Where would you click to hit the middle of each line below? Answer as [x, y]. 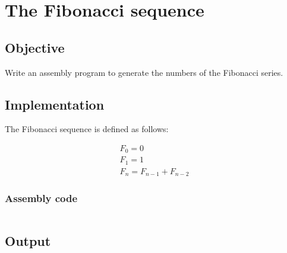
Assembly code [41, 198]
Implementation [55, 104]
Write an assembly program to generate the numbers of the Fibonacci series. [144, 72]
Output [28, 241]
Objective [35, 47]
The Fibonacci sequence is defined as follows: [87, 129]
